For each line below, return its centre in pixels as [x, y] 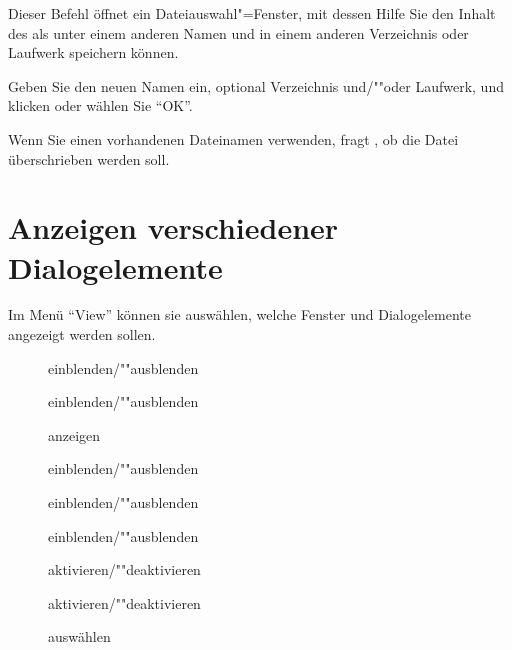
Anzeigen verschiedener [173, 227]
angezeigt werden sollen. [82, 334]
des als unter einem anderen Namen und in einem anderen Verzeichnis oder [238, 32]
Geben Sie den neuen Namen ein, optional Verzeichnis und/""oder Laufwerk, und [256, 85]
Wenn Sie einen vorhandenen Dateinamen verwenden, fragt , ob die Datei [233, 138]
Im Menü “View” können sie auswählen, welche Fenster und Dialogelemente [239, 314]
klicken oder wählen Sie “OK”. [100, 105]
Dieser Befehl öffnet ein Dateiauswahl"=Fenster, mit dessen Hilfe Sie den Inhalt [252, 13]
